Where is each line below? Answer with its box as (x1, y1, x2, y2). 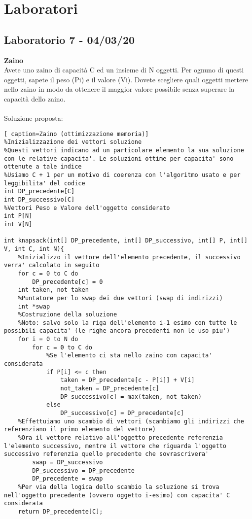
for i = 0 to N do (18, 336, 78, 343)
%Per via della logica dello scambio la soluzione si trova (18, 483, 219, 490)
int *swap (18, 303, 50, 310)
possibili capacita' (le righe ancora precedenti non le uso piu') (4, 327, 230, 335)
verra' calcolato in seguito (4, 262, 100, 269)
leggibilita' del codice (4, 179, 85, 187)
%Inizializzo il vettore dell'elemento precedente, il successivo (18, 253, 241, 261)
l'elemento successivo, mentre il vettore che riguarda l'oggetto (4, 442, 227, 450)
